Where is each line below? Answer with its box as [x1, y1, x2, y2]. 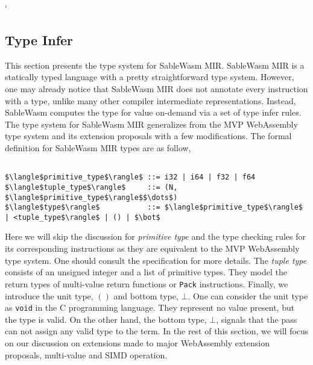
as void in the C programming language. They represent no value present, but [5, 301, 295, 314]
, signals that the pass [216, 313, 297, 325]
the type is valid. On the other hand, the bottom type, [5, 313, 207, 325]
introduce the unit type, [5, 289, 93, 302]
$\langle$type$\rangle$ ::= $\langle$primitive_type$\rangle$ [5, 203, 303, 212]
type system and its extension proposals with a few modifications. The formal [5, 129, 292, 142]
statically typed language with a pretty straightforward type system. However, [5, 70, 294, 83]
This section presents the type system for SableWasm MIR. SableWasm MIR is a [5, 58, 305, 71]
